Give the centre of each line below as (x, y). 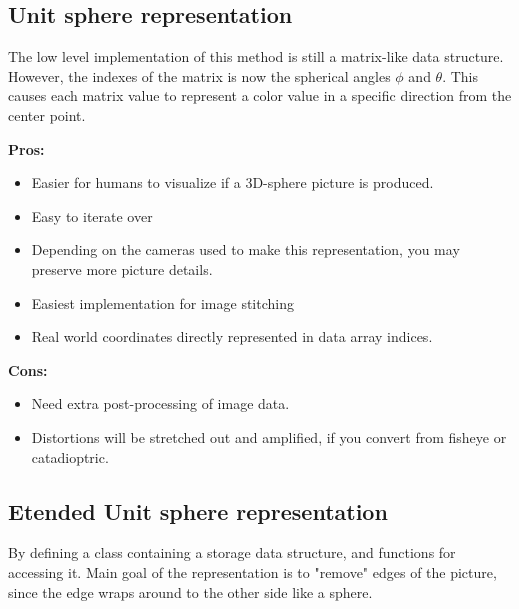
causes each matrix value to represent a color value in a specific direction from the (260, 95)
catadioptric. (70, 456)
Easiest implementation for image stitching (162, 302)
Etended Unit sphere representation (198, 510)
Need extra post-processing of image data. (160, 403)
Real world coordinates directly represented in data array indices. (232, 336)
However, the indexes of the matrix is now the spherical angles (199, 75)
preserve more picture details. (122, 268)
